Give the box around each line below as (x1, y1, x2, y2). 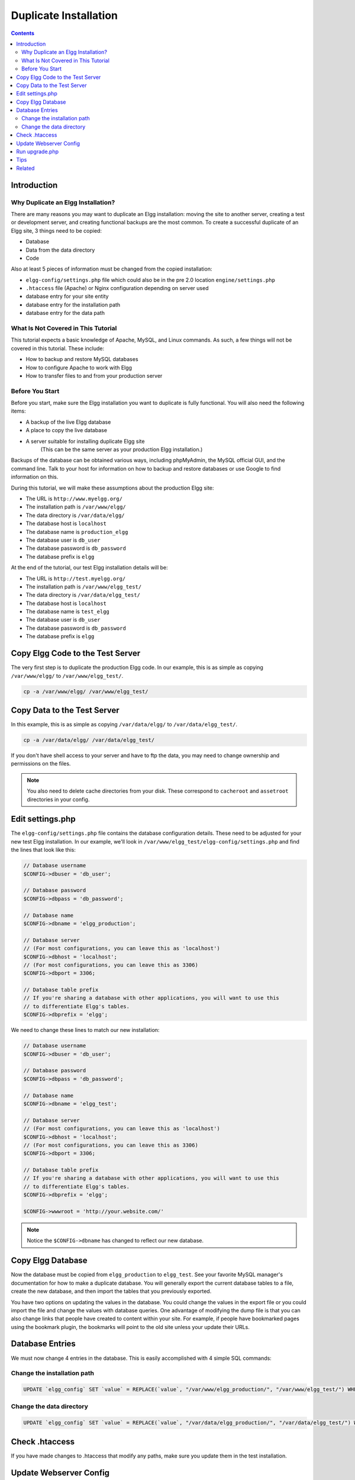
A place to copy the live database (25, 427, 108, 434)
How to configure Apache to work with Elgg (25, 364, 133, 371)
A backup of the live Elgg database (25, 418, 111, 426)
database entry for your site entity (25, 293, 109, 300)
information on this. (11, 474, 59, 481)
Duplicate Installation (11, 9, 118, 22)
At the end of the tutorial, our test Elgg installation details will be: (11, 564, 168, 571)
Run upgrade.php (16, 148, 59, 155)
